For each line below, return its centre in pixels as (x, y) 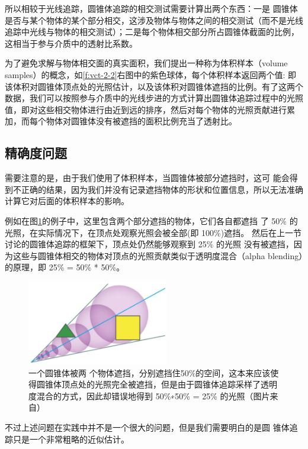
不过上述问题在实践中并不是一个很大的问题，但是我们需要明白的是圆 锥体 (147, 427)
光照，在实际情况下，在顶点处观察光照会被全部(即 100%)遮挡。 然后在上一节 (153, 232)
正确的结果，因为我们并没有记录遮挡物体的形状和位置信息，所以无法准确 (162, 189)
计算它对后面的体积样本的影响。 (67, 201)
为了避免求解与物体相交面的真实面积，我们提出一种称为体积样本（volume (146, 63)
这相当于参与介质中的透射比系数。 (71, 43)
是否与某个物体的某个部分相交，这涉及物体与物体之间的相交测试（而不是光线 (154, 20)
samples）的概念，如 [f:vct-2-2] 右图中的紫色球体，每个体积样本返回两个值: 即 (151, 74)
